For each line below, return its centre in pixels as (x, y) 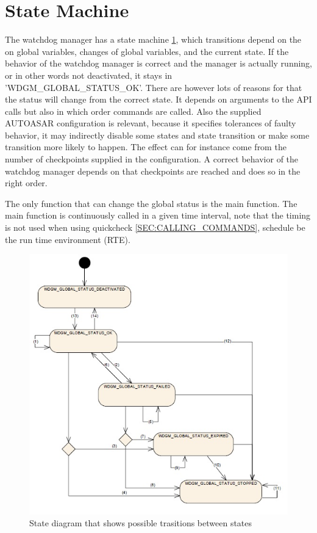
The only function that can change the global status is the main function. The (151, 203)
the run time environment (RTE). (68, 239)
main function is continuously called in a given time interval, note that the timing (158, 215)
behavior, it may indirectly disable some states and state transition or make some (157, 135)
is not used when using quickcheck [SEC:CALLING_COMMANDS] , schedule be (155, 227)
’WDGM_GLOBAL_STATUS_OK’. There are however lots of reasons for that (154, 87)
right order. (26, 183)
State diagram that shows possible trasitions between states (141, 523)
